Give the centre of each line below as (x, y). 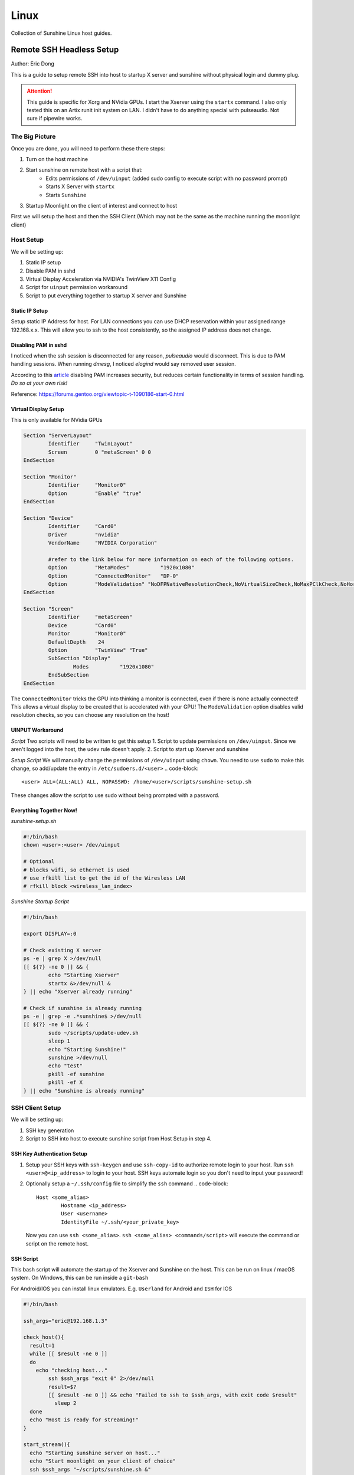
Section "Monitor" (50, 477)
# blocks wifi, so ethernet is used (76, 870)
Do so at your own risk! (39, 383)
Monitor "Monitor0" (87, 634)
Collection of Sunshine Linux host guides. (61, 33)
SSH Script (24, 1258)
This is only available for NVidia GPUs (57, 419)
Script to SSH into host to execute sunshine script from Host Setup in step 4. (119, 1139)
